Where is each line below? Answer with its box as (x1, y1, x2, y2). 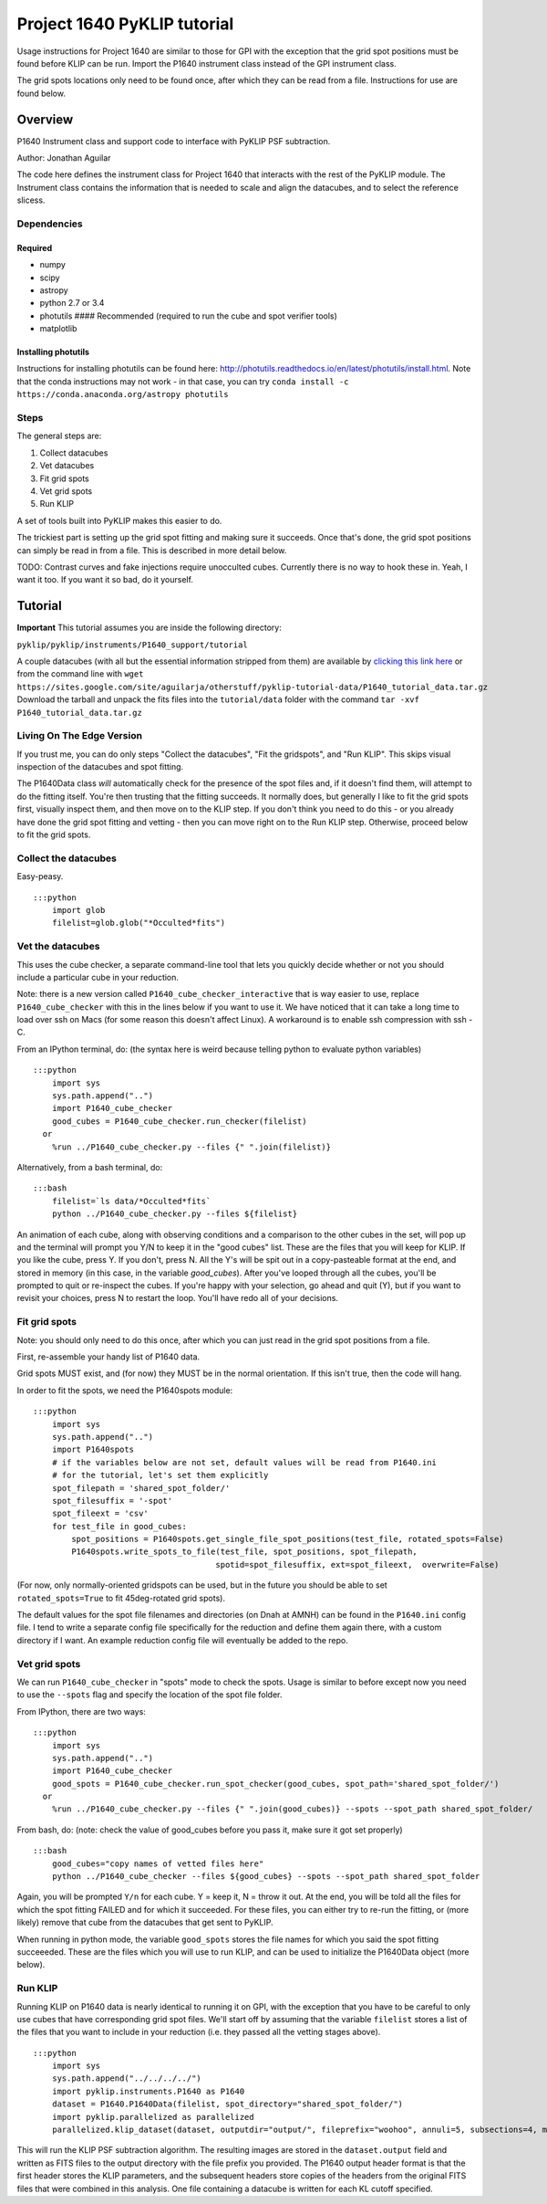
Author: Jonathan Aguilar (16, 152, 111, 163)
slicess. (16, 194, 46, 205)
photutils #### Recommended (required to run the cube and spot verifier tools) (39, 310, 337, 321)
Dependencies (16, 217, 84, 230)
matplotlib (39, 323, 77, 334)
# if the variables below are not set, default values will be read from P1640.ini (51, 1457, 438, 1467)
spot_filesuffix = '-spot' (51, 1496, 173, 1506)
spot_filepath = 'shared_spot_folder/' (51, 1483, 231, 1493)
